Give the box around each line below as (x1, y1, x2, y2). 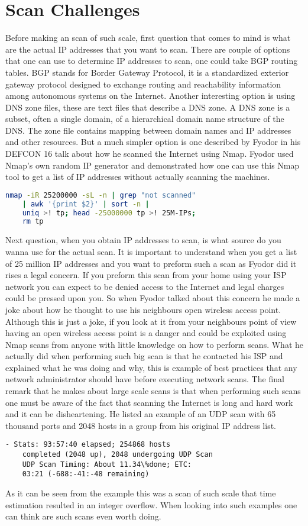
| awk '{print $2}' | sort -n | (22, 199, 150, 208)
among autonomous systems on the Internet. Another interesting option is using (5, 89, 296, 102)
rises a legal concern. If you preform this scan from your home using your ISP (5, 269, 287, 281)
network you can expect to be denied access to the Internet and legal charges (5, 280, 284, 292)
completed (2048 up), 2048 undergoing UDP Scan (22, 450, 213, 459)
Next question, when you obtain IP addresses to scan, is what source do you (5, 234, 281, 246)
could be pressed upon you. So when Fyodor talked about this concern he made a (5, 292, 300, 304)
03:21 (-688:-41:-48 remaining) (22, 470, 150, 479)
